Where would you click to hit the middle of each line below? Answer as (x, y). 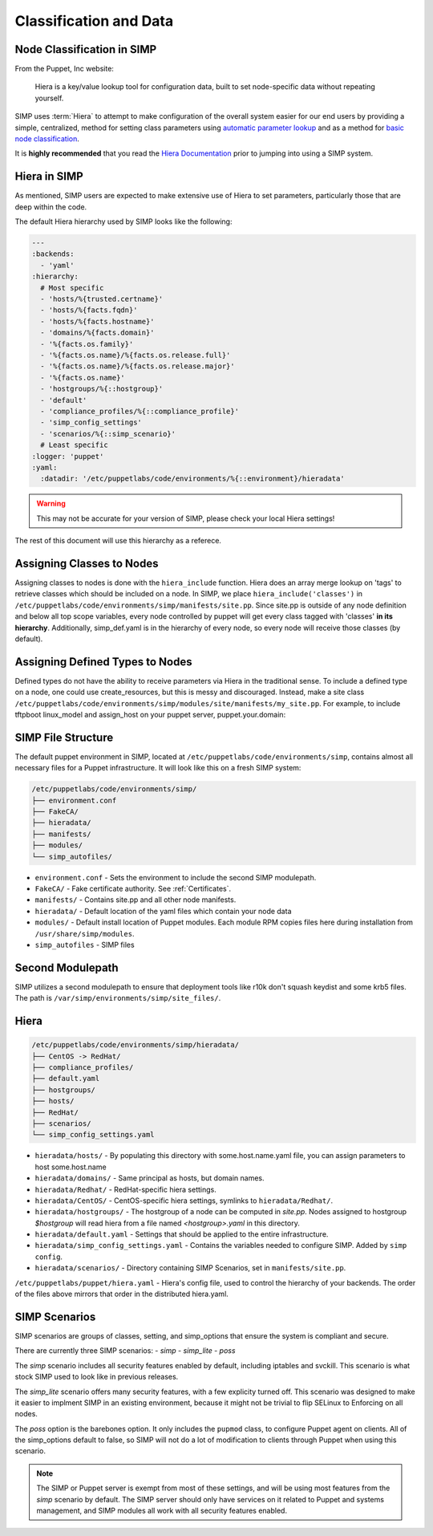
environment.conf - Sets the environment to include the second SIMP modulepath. (176, 877)
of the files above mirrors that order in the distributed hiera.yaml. (121, 1294)
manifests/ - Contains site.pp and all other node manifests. (136, 900)
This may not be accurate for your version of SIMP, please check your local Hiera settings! (186, 518)
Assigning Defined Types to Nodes (103, 662)
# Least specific (74, 445)
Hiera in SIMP (49, 177)
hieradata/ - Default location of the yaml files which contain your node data (163, 911)
